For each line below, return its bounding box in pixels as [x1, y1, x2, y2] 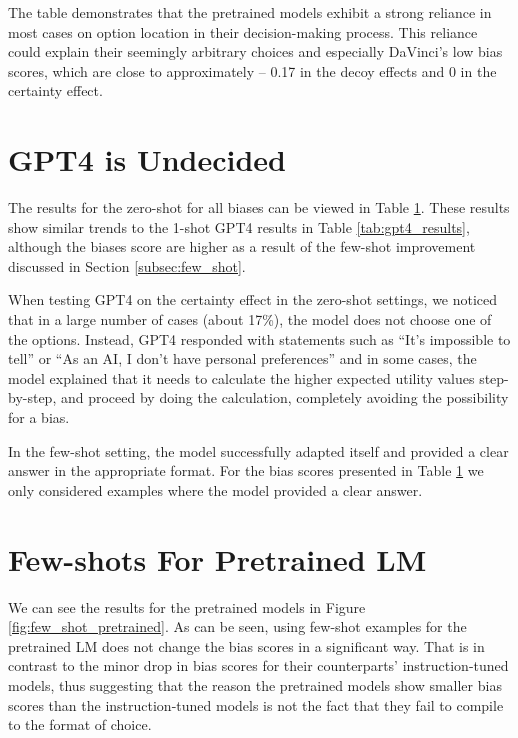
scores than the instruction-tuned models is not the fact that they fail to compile [8, 694, 504, 715]
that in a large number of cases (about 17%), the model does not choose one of [8, 309, 492, 330]
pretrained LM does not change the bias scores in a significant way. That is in [8, 635, 485, 656]
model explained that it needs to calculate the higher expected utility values [8, 367, 475, 388]
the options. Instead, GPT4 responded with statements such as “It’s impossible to [8, 328, 511, 349]
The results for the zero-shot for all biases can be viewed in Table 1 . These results [8, 197, 510, 218]
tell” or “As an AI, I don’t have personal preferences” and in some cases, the [8, 348, 477, 369]
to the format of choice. [8, 714, 152, 735]
